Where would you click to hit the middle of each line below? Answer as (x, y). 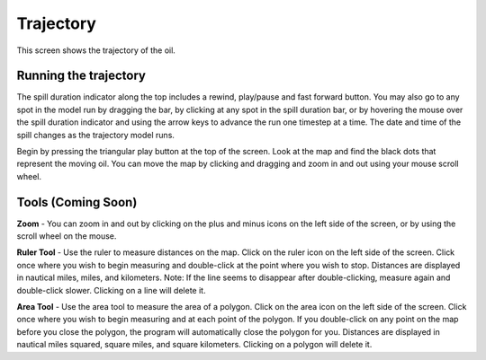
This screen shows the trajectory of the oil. (96, 50)
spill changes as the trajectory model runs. (96, 135)
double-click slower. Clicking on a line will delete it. (111, 290)
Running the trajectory (81, 76)
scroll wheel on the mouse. (67, 236)
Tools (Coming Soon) (77, 202)
